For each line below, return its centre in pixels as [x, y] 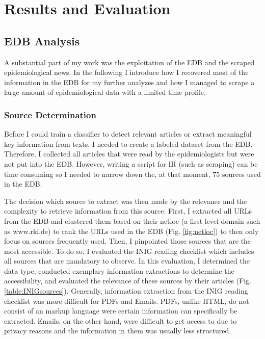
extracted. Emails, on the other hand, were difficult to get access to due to [121, 320]
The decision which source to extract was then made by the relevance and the [126, 201]
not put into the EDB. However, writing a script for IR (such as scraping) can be [131, 163]
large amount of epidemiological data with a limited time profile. [105, 92]
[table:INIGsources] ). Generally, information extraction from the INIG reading [126, 291]
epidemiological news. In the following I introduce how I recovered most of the [126, 72]
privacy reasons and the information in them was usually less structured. [118, 331]
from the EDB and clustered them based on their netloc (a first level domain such [132, 220]
